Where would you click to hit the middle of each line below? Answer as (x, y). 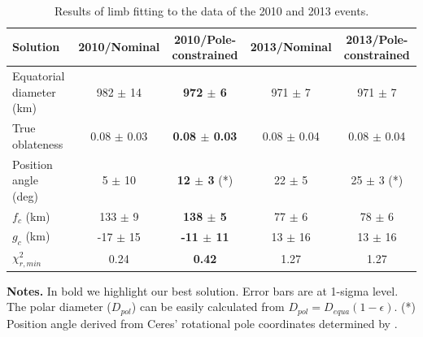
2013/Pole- (377, 39)
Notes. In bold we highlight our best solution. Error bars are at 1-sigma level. (203, 290)
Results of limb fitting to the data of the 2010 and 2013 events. (211, 11)
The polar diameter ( (59, 307)
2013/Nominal (291, 47)
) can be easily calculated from (208, 307)
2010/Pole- (205, 39)
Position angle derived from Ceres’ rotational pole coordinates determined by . (202, 323)
